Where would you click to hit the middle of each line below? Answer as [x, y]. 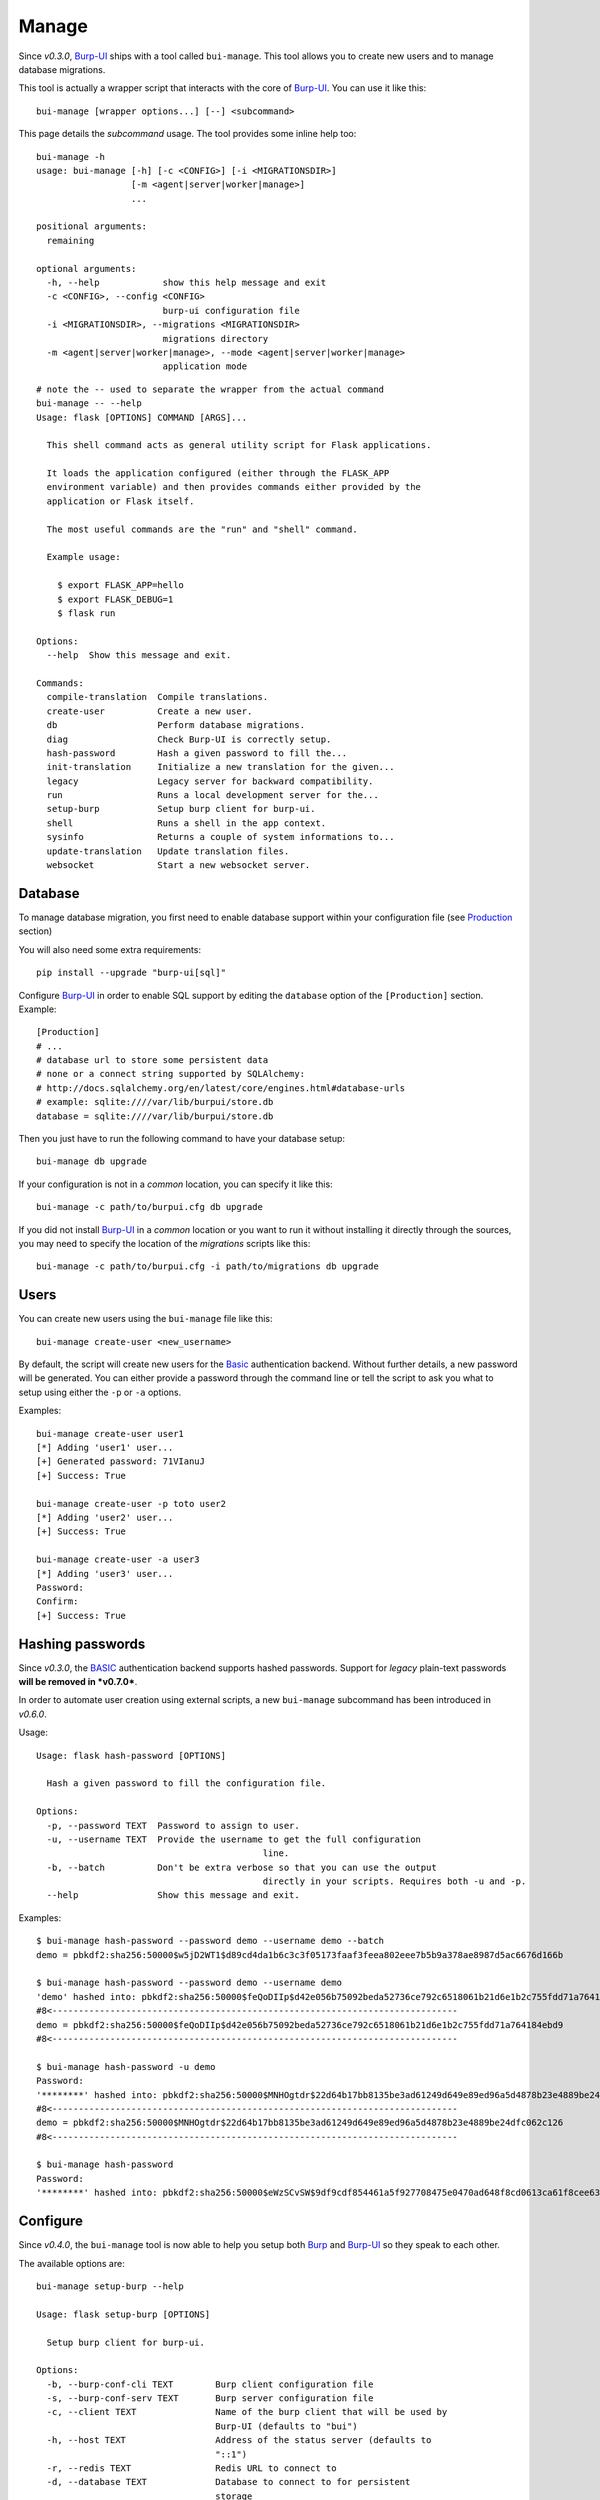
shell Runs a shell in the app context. [186, 823]
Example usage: [83, 557]
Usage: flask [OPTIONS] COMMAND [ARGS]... [142, 417]
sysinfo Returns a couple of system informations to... [220, 837]
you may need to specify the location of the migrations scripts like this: [164, 1243]
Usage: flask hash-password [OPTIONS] [131, 1755]
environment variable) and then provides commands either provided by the [234, 487]
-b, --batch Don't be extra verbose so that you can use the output [241, 1867]
